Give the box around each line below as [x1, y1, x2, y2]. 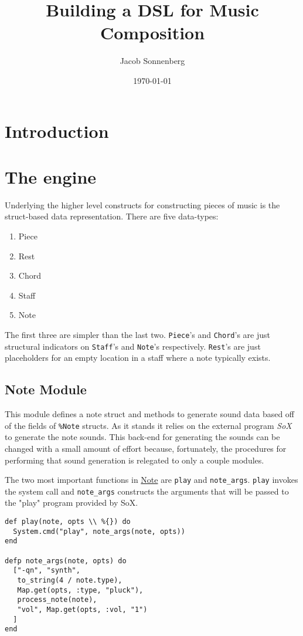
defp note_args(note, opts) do [5, 556, 127, 565]
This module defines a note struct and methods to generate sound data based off [5, 408, 295, 420]
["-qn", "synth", [13, 566, 80, 575]
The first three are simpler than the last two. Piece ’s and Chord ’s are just [5, 328, 270, 340]
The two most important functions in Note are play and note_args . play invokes [5, 473, 298, 486]
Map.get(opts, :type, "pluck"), [17, 586, 144, 594]
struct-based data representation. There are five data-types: [5, 210, 219, 222]
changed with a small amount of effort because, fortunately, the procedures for [5, 442, 287, 454]
